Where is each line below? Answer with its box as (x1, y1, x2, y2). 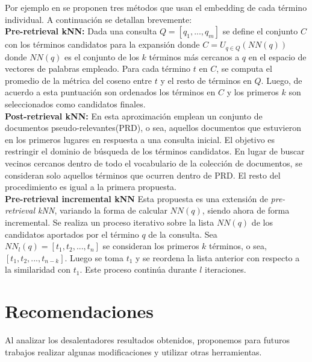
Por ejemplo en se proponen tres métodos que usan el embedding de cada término (5, 1, 307, 13)
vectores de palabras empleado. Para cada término (5, 62, 191, 75)
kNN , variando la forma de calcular (38, 204, 167, 217)
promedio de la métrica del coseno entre (5, 74, 152, 86)
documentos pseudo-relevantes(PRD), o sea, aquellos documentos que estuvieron (5, 121, 301, 134)
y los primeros (226, 86, 279, 98)
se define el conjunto (222, 25, 298, 37)
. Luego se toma (64, 251, 123, 264)
